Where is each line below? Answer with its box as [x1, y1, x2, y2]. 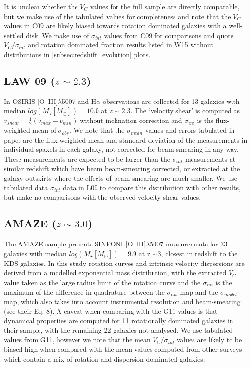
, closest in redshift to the [161, 248, 238, 258]
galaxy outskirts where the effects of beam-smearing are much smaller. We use [4, 173, 237, 183]
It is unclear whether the [4, 1, 78, 11]
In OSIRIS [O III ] [4, 96, 58, 106]
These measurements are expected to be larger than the [4, 153, 170, 163]
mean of [32, 125, 56, 135]
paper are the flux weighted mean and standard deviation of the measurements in [4, 134, 248, 144]
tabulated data [4, 182, 48, 192]
